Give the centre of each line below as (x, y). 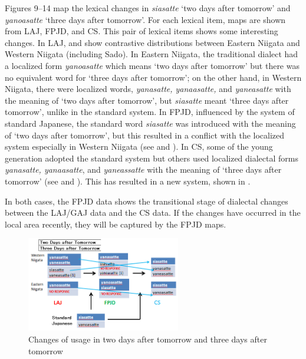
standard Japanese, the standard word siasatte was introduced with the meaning (150, 123)
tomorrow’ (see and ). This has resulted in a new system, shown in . (128, 181)
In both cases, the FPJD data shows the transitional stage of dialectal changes (147, 201)
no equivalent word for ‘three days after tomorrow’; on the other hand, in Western (153, 77)
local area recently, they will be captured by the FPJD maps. (116, 224)
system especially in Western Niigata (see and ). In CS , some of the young (139, 146)
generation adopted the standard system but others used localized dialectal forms (152, 158)
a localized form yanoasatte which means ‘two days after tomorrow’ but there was (152, 65)
